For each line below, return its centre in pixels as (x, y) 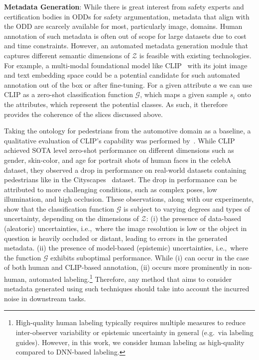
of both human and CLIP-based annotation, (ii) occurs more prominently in (120, 267)
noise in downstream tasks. (45, 298)
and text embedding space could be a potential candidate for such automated (122, 75)
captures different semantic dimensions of (67, 55)
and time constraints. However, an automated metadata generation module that (126, 46)
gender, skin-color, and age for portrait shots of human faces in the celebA (118, 160)
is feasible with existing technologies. (195, 55)
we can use (236, 84)
